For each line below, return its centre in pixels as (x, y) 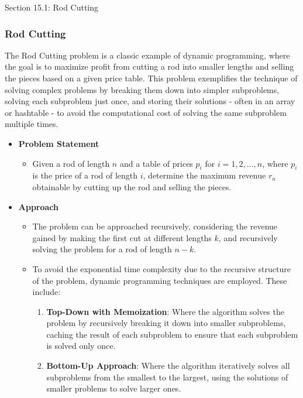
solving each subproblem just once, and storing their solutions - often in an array (150, 101)
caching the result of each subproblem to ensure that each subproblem (172, 334)
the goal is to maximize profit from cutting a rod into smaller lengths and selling (149, 66)
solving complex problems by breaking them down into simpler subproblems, (142, 89)
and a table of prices (156, 163)
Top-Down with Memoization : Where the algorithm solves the (165, 311)
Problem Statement (59, 143)
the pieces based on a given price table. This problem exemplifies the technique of (151, 78)
